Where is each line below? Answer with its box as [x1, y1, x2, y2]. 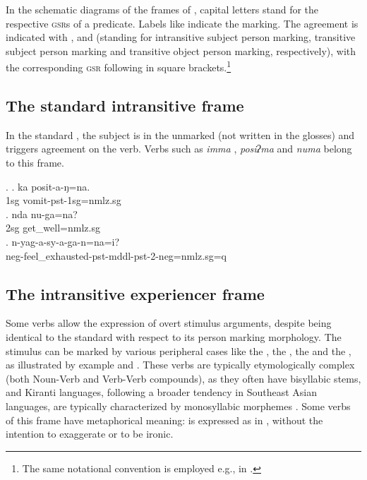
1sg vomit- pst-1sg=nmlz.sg [6, 193, 121, 208]
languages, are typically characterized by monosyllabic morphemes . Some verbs [6, 398, 351, 413]
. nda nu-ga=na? [6, 206, 78, 221]
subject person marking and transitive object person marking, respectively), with [6, 43, 356, 58]
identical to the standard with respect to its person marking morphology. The [6, 329, 342, 344]
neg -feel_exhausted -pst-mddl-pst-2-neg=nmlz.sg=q [6, 248, 227, 263]
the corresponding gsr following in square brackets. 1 [6, 58, 231, 75]
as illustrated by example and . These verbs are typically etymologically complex [6, 357, 355, 372]
